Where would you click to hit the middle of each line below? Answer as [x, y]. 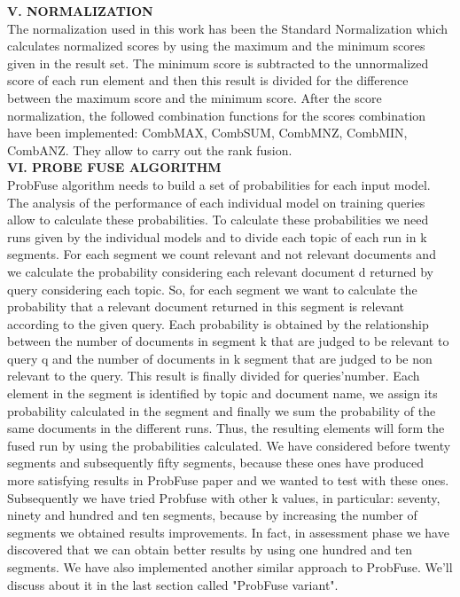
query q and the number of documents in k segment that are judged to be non [220, 358]
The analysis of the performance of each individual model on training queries [216, 202]
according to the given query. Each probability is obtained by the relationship [218, 323]
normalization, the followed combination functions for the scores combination [217, 115]
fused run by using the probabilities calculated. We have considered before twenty [229, 445]
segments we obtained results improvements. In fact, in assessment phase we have [228, 532]
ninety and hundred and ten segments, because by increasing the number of [212, 515]
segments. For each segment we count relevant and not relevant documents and [222, 254]
